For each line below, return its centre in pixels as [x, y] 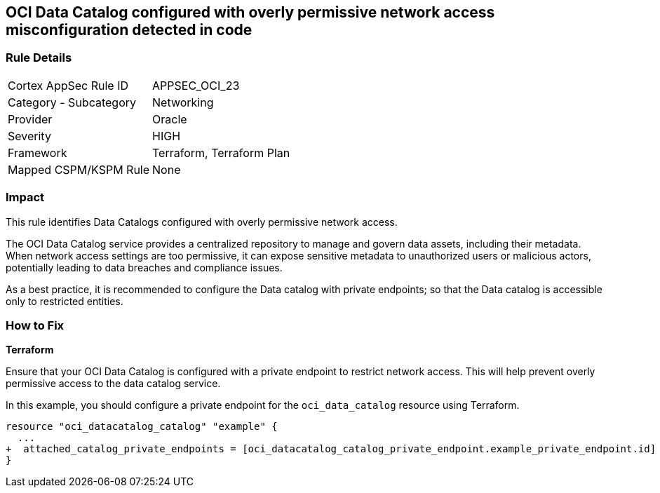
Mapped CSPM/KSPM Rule [79, 169]
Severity [29, 136]
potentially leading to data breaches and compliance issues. [144, 267]
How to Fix [35, 325]
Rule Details [39, 58]
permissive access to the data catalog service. [113, 384]
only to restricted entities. [65, 301]
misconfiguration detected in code [129, 30]
